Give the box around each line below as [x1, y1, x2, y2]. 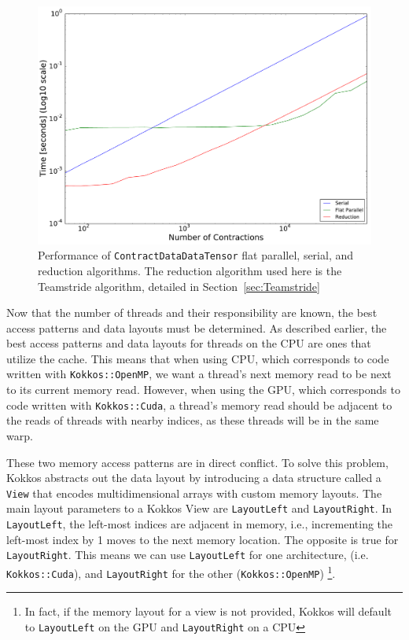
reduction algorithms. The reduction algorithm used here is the [38, 262, 342, 278]
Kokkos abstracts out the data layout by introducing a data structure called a [6, 469, 381, 486]
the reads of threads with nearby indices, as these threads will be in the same [6, 412, 379, 429]
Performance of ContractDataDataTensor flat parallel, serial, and [38, 247, 354, 263]
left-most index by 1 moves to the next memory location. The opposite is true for [6, 531, 399, 547]
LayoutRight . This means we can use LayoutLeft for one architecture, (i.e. [6, 546, 369, 563]
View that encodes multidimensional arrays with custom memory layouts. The [6, 484, 382, 501]
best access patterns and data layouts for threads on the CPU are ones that [6, 335, 371, 351]
